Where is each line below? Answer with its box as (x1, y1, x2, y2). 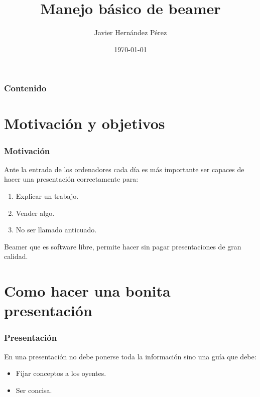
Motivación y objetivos (4, 113, 165, 134)
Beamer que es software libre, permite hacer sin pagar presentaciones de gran (4, 241, 241, 251)
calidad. (4, 251, 28, 261)
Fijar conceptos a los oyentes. (16, 368, 106, 378)
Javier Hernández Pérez (94, 27, 167, 38)
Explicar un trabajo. (16, 191, 79, 201)
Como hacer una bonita (4, 281, 171, 301)
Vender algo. (16, 207, 55, 218)
